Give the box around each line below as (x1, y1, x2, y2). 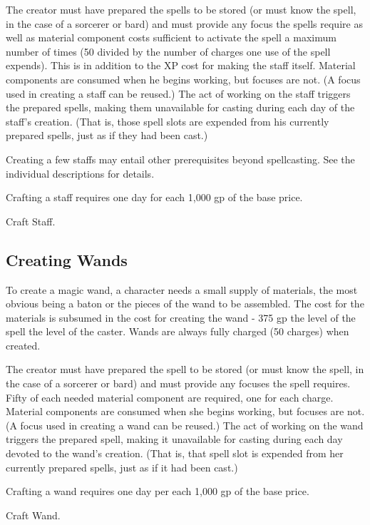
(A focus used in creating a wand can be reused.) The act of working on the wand (6, 417, 364, 432)
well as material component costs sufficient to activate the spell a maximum (6, 30, 336, 45)
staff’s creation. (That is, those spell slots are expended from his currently (6, 113, 329, 128)
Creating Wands (6, 248, 128, 270)
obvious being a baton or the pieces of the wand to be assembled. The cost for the (6, 296, 364, 311)
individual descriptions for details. (6, 165, 155, 180)
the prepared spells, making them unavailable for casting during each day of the (6, 100, 355, 115)
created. (6, 337, 41, 352)
